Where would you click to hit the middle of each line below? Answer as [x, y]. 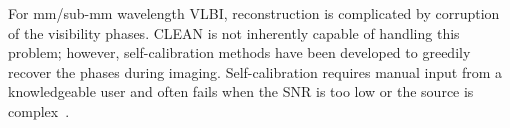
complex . [39, 110]
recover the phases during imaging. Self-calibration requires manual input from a [255, 71]
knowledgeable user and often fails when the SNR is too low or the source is [241, 91]
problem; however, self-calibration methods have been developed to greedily [239, 52]
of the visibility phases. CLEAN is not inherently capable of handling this [234, 32]
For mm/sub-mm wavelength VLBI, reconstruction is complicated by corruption [254, 13]
